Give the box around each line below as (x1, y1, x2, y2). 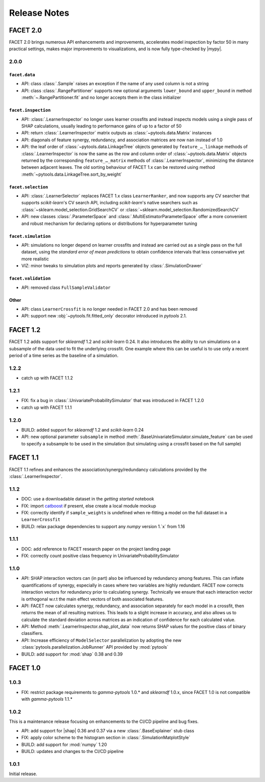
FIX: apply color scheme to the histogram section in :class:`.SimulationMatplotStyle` (21, 735, 190, 741)
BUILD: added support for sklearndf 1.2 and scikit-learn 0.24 (21, 427, 144, 433)
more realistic (21, 256, 49, 262)
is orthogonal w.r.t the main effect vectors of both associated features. (21, 596, 164, 602)
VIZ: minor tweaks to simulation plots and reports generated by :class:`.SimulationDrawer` (21, 263, 203, 269)
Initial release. (9, 771, 37, 777)
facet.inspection (9, 107, 51, 113)
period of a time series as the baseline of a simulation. (9, 352, 119, 359)
